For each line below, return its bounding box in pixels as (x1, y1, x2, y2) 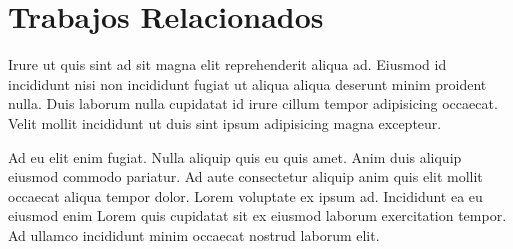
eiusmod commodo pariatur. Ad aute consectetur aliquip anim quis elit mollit (8, 166, 483, 187)
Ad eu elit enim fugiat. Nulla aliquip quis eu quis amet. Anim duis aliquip (8, 146, 462, 167)
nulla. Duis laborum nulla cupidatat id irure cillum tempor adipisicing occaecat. (8, 93, 498, 114)
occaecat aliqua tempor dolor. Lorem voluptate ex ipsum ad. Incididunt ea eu (8, 185, 483, 206)
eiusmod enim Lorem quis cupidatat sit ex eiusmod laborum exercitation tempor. (8, 205, 507, 226)
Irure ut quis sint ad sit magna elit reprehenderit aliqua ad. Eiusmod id (8, 54, 447, 75)
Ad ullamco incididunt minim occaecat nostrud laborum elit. (8, 224, 380, 245)
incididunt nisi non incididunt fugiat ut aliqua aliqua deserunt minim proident (8, 73, 487, 94)
